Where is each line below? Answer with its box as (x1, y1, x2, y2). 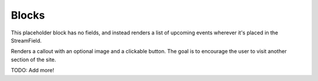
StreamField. (11, 37, 42, 44)
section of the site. (11, 56, 57, 63)
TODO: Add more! (11, 67, 54, 74)
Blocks (11, 9, 45, 22)
